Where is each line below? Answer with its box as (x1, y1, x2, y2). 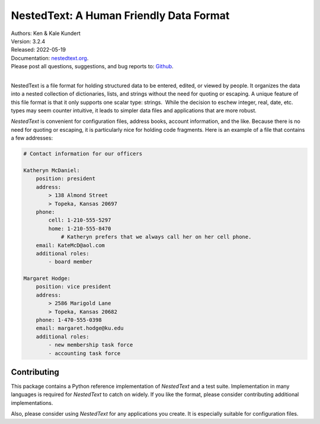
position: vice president (36, 283, 111, 290)
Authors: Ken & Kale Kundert (11, 30, 81, 37)
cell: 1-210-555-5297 (48, 217, 111, 224)
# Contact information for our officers (23, 150, 142, 157)
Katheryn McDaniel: (23, 167, 80, 173)
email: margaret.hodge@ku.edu (36, 325, 124, 332)
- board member (48, 258, 93, 265)
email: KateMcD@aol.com (36, 242, 105, 249)
